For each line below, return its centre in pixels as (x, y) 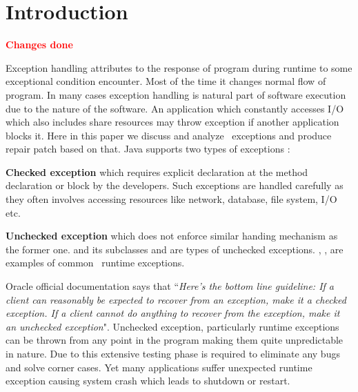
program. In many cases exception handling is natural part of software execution (176, 94)
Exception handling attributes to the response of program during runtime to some (179, 67)
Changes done (39, 45)
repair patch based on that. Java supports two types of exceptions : (148, 149)
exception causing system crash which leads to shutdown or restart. (148, 381)
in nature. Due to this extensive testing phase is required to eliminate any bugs (173, 353)
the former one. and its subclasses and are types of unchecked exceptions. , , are (175, 249)
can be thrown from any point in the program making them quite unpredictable (175, 340)
